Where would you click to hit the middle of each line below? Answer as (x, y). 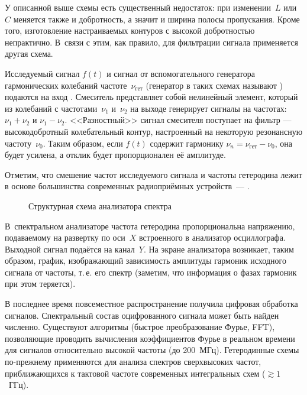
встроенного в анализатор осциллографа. (212, 237)
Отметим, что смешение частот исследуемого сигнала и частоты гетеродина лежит (153, 174)
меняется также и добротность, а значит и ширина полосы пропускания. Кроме (156, 19)
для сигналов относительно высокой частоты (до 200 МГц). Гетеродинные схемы (152, 350)
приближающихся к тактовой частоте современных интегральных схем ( (135, 373)
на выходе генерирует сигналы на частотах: (209, 108)
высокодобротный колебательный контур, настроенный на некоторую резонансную (154, 131)
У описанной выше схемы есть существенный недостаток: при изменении (138, 7)
